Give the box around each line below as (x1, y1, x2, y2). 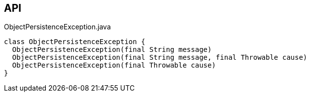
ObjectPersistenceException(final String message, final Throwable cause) (12, 53, 308, 62)
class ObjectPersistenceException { (4, 38, 145, 46)
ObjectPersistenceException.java (4, 23, 111, 31)
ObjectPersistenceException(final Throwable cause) (12, 61, 216, 70)
